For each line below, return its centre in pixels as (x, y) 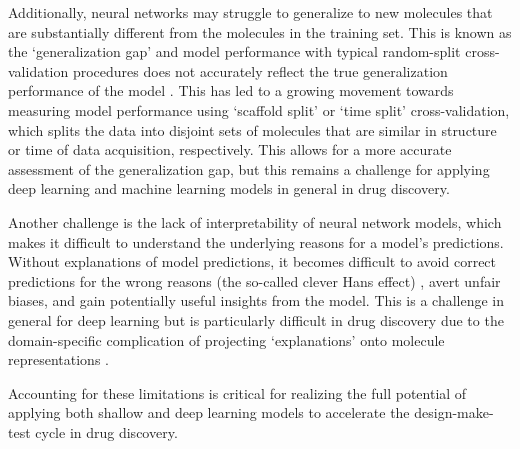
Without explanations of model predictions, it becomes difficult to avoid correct (252, 261)
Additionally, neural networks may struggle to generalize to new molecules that (250, 12)
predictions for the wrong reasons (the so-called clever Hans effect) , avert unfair (254, 280)
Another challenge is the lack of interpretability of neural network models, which (255, 221)
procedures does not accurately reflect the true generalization (260, 70)
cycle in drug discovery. (106, 431)
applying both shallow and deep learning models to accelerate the (209, 412)
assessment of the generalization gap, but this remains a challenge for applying (249, 168)
